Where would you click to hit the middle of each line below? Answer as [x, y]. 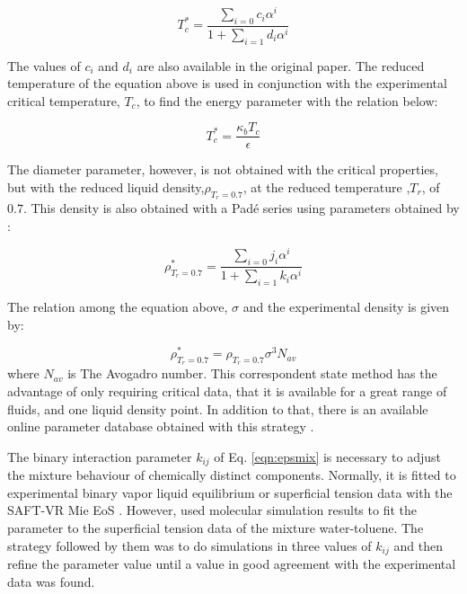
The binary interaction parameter [100, 456]
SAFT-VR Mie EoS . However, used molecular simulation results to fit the [212, 510]
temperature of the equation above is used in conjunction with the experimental [227, 83]
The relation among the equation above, [118, 306]
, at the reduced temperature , [326, 187]
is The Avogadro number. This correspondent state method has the [252, 373]
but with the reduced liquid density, [106, 187]
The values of [44, 65]
